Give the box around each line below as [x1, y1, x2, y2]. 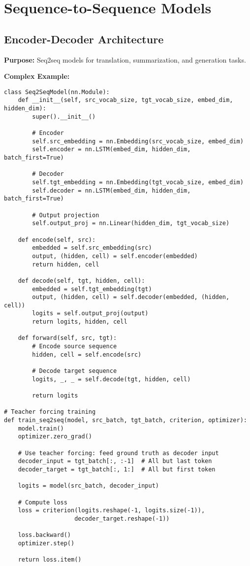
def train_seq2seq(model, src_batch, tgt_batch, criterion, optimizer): [4, 417, 247, 424]
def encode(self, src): [18, 236, 96, 243]
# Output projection [32, 211, 99, 219]
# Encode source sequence [32, 343, 117, 350]
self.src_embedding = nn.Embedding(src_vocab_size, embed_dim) [32, 137, 244, 145]
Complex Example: [4, 71, 70, 81]
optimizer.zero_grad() [18, 433, 92, 440]
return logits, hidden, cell [32, 318, 127, 326]
